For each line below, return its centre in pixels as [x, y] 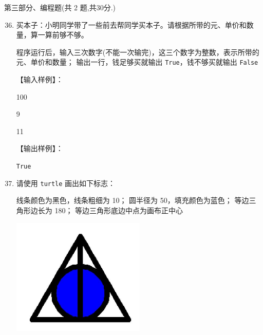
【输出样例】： [40, 148]
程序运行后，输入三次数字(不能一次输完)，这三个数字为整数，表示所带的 [138, 52]
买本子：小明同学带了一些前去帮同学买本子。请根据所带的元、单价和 [131, 24]
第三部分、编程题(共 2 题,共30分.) [60, 7]
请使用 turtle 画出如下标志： [66, 183]
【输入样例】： [40, 79]
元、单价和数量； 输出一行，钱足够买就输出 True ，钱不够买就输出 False [137, 62]
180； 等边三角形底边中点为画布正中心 [119, 210]
